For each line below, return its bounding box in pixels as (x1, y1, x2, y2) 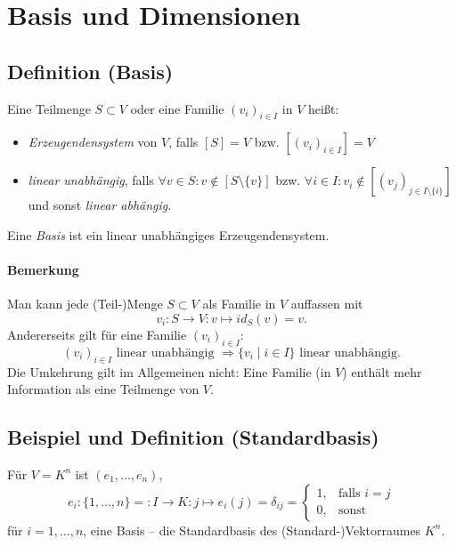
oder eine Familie (130, 99, 224, 117)
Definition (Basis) (7, 57, 174, 84)
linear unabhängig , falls (28, 171, 154, 189)
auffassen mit (290, 294, 363, 313)
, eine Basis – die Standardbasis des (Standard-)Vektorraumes (83, 520, 421, 539)
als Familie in (202, 294, 276, 313)
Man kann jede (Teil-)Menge (7, 294, 163, 313)
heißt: (308, 99, 339, 117)
